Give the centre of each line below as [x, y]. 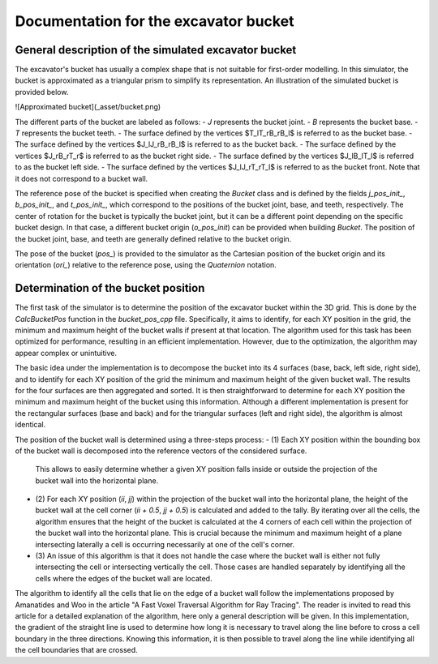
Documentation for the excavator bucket [155, 21]
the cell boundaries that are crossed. [76, 650]
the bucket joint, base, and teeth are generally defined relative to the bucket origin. [153, 238]
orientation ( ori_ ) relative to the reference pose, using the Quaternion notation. [146, 265]
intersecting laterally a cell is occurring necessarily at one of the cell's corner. [165, 544]
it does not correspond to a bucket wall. [82, 178]
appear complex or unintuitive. [66, 353]
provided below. [42, 92]
